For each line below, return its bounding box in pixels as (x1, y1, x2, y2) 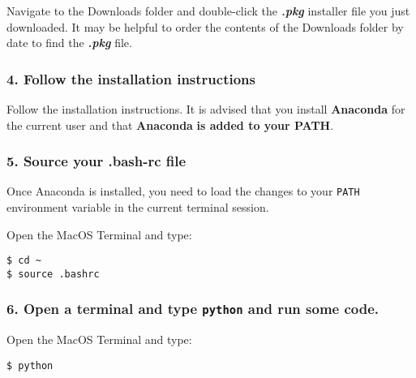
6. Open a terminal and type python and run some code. (6, 299, 380, 319)
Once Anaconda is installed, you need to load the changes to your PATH (6, 183, 360, 200)
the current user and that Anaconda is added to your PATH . (6, 116, 334, 133)
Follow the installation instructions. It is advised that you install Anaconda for (6, 101, 405, 117)
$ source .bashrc (6, 268, 100, 280)
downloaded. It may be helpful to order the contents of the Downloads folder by (6, 18, 404, 35)
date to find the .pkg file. (6, 34, 132, 51)
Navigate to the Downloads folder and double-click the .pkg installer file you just (6, 2, 410, 19)
